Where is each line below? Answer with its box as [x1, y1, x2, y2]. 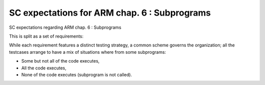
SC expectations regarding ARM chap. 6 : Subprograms [9, 24, 122, 30]
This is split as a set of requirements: [9, 33, 83, 39]
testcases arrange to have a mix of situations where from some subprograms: [9, 49, 166, 55]
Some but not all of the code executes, [21, 58, 100, 64]
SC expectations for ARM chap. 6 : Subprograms [9, 7, 211, 18]
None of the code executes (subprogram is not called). [21, 71, 132, 78]
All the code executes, [21, 65, 67, 71]
